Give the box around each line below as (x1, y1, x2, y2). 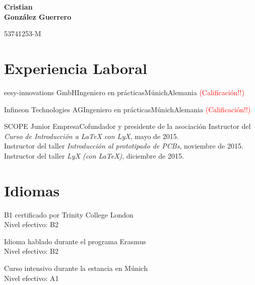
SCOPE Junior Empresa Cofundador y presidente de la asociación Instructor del (4, 121, 251, 131)
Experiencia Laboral (4, 57, 147, 78)
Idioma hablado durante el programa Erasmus (4, 236, 146, 246)
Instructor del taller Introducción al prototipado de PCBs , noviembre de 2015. (4, 140, 243, 151)
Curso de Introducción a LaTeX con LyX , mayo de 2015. (4, 130, 179, 141)
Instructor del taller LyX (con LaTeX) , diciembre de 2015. (4, 150, 184, 161)
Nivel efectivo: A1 (4, 272, 59, 283)
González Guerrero (4, 11, 72, 22)
